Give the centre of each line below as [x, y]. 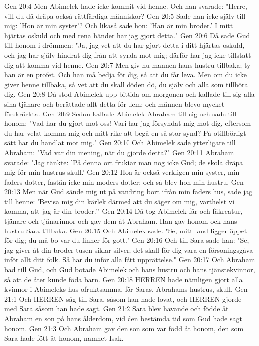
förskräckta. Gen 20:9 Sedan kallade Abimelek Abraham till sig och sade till [121, 113]
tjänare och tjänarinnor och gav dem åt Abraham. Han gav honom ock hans [121, 221]
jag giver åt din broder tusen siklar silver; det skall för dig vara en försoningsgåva [129, 250]
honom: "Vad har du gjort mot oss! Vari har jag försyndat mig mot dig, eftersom [128, 123]
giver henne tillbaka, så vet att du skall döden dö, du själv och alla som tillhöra [126, 84]
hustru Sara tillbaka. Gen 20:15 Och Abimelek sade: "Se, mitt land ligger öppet [126, 230]
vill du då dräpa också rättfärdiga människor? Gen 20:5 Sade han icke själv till [125, 16]
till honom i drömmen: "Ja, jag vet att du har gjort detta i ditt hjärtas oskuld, [125, 45]
